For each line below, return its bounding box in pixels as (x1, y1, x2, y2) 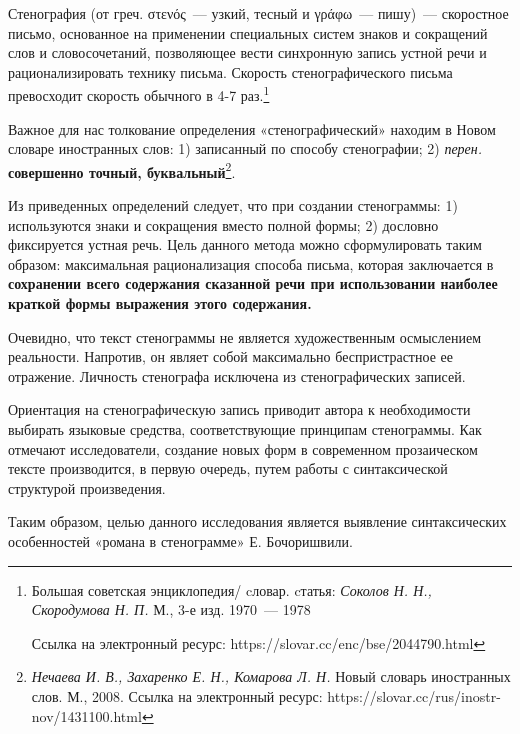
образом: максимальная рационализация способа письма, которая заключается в (8, 253, 494, 274)
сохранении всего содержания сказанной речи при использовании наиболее (8, 273, 498, 294)
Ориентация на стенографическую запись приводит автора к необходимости (8, 399, 471, 420)
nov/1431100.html (31, 705, 142, 726)
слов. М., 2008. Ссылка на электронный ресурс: (31, 685, 323, 706)
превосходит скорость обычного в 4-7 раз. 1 (8, 82, 270, 106)
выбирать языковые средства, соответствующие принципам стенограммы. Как (8, 419, 482, 439)
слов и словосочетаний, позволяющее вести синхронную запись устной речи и (8, 42, 487, 63)
